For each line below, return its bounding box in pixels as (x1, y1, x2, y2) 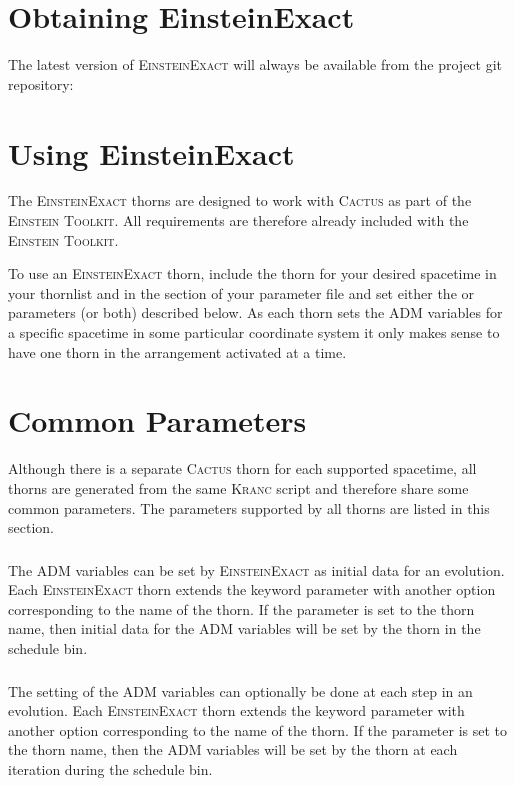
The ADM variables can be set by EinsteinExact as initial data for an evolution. (8, 559, 505, 580)
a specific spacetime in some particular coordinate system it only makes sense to (8, 322, 500, 342)
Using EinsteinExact (8, 132, 295, 173)
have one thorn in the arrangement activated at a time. (8, 341, 347, 362)
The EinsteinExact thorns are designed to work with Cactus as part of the (8, 190, 472, 211)
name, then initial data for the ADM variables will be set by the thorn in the (8, 618, 481, 639)
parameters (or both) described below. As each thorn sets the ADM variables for (8, 302, 503, 323)
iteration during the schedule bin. (8, 758, 213, 779)
